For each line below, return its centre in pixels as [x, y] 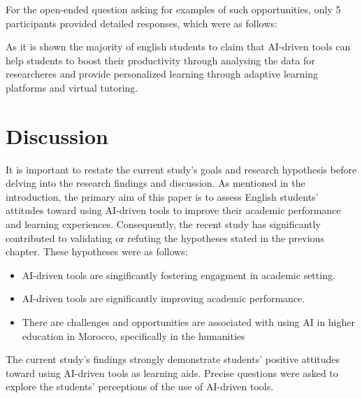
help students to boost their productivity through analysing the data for [160, 60]
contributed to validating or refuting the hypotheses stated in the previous [165, 237]
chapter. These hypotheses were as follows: [97, 251]
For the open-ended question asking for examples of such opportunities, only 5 [173, 9]
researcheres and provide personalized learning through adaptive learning [162, 74]
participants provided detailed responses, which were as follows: [142, 23]
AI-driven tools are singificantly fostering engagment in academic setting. [179, 275]
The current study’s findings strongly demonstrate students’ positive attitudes [173, 359]
